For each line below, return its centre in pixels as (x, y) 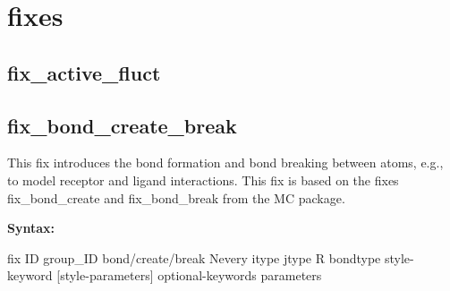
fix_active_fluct (84, 72)
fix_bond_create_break (122, 125)
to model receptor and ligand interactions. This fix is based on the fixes (203, 180)
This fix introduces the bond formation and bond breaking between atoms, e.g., (225, 163)
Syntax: (31, 228)
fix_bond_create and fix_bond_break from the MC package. (176, 197)
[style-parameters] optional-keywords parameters (189, 275)
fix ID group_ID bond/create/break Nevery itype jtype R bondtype (194, 257)
